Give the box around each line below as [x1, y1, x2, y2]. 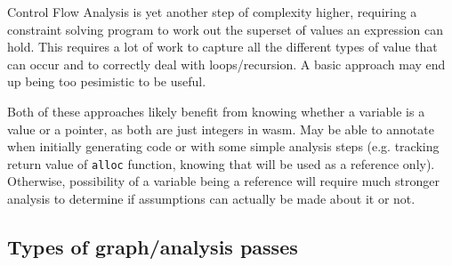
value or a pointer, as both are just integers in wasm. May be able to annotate [7, 119, 434, 138]
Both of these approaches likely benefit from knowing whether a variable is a [7, 101, 425, 120]
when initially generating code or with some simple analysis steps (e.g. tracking [7, 137, 440, 156]
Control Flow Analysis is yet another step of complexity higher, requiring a [7, 3, 417, 20]
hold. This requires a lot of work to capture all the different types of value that [7, 37, 438, 56]
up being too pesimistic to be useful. [7, 72, 206, 91]
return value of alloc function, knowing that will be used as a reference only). [7, 154, 435, 173]
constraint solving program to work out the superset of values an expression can [7, 20, 443, 38]
